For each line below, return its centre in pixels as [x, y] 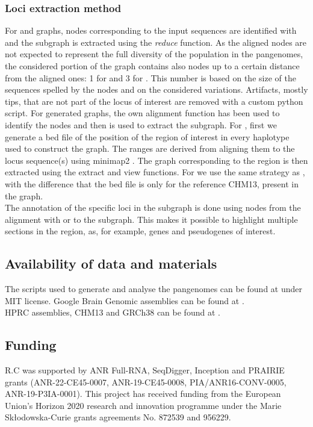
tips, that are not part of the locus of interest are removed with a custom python [154, 101]
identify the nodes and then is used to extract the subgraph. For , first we [141, 124]
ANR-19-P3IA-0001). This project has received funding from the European [143, 394]
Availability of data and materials [111, 263]
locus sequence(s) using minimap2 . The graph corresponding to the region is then [156, 160]
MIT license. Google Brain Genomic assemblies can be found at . [125, 300]
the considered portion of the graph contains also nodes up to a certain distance [152, 66]
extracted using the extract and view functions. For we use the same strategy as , [155, 172]
